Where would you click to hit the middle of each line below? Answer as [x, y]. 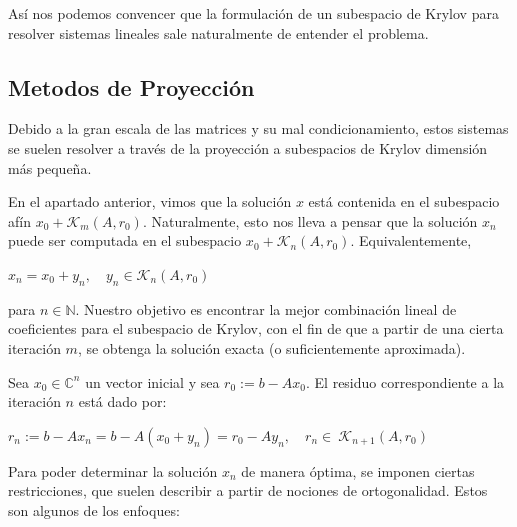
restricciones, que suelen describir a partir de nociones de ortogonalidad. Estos [248, 490]
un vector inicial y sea [152, 381]
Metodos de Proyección [131, 86]
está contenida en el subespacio [404, 201]
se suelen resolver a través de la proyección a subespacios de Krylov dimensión [248, 147]
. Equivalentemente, [411, 240]
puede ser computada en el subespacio [125, 240]
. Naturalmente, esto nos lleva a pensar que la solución [310, 220]
